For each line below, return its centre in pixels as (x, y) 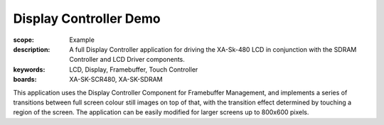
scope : (24, 40)
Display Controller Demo (87, 18)
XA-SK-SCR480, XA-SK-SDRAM (116, 80)
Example (82, 40)
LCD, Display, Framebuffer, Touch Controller (134, 69)
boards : (25, 80)
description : (32, 49)
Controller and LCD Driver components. (127, 60)
